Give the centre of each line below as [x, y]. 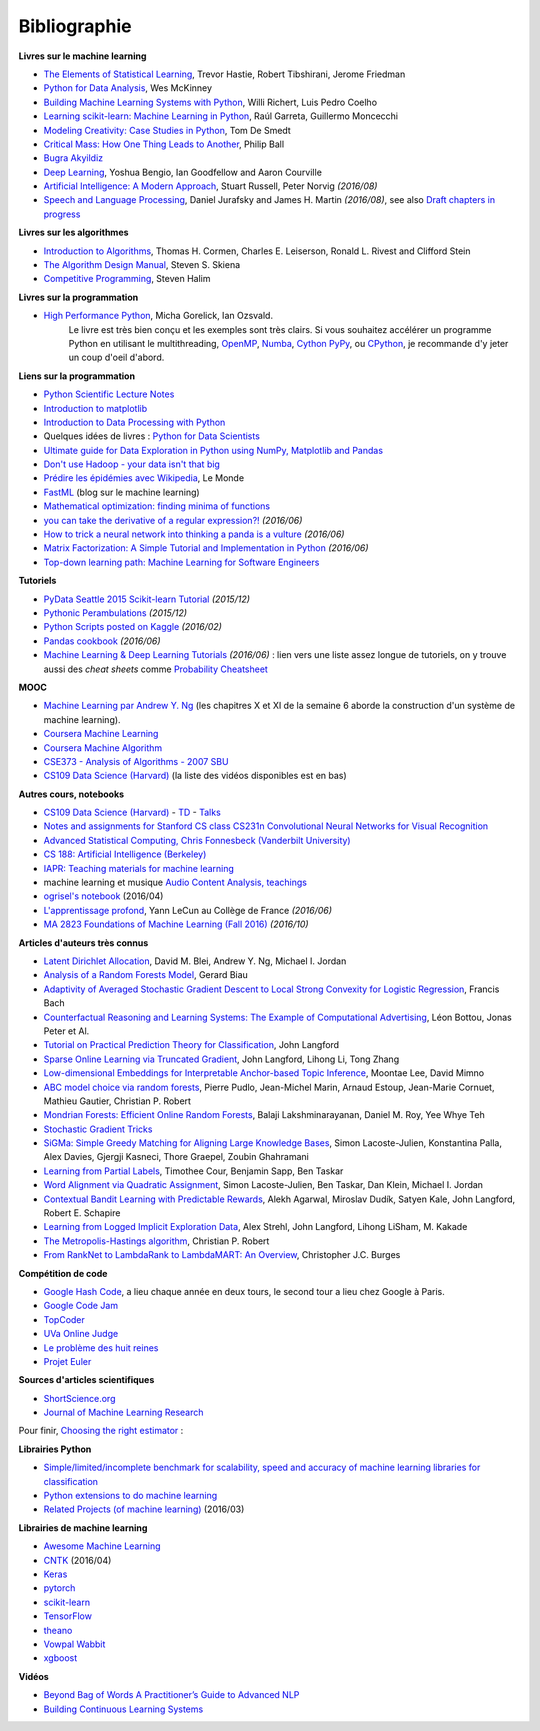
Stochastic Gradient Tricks [98, 1129]
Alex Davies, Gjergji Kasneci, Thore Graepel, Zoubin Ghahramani [176, 1157]
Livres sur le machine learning [82, 56]
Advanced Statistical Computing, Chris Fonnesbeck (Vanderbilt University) [197, 840]
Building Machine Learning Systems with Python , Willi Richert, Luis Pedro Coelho [210, 102]
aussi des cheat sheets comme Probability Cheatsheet [156, 669]
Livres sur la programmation [78, 297]
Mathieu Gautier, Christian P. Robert [117, 1101]
